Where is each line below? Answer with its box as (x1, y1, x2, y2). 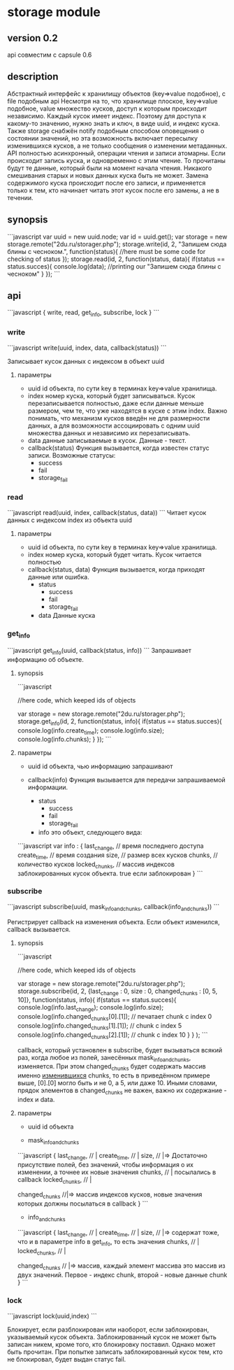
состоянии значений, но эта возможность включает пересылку (7, 134, 198, 142)
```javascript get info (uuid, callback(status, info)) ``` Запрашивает (7, 646, 192, 656)
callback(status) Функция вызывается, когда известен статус (27, 444, 210, 452)
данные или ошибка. (27, 572, 89, 581)
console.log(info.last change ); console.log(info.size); (17, 1003, 164, 1013)
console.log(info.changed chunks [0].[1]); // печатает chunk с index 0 (17, 1012, 212, 1022)
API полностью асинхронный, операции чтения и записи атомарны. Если (7, 148, 226, 157)
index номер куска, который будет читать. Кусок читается (27, 550, 202, 558)
